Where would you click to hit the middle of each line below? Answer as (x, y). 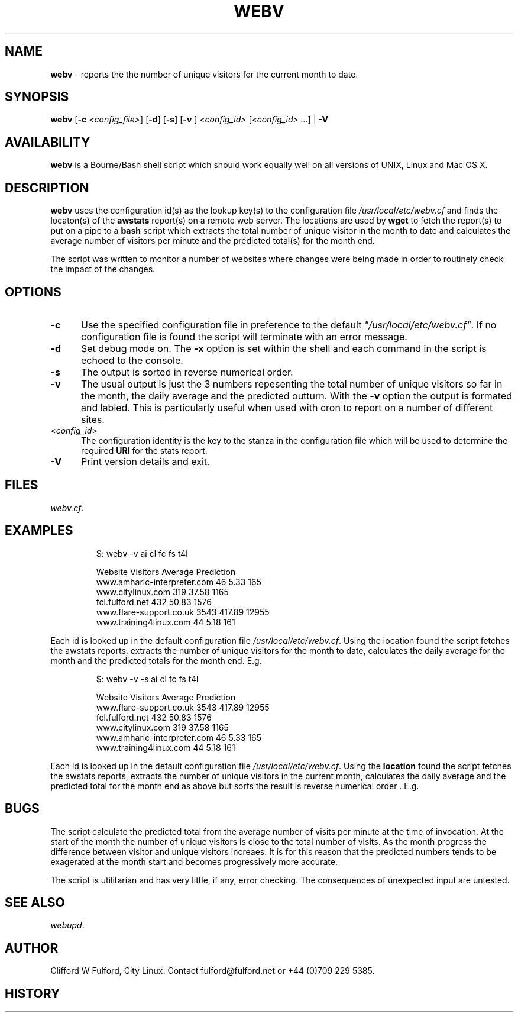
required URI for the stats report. (144, 450)
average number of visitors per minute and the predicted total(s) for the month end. (213, 241)
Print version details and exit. (145, 461)
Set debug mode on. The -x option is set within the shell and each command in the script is (284, 348)
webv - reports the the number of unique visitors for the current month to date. (204, 74)
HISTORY (33, 993)
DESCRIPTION (47, 188)
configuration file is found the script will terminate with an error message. (244, 336)
